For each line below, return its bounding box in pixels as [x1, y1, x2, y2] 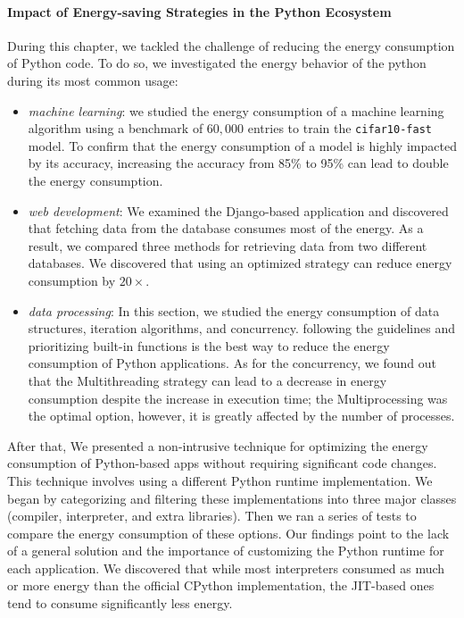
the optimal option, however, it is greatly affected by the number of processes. [28, 406, 455, 425]
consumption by [28, 271, 116, 289]
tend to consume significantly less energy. [7, 594, 233, 613]
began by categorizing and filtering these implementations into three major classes [7, 489, 457, 507]
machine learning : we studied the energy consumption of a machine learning [28, 101, 444, 120]
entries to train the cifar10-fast [247, 119, 432, 138]
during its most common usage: [7, 71, 178, 89]
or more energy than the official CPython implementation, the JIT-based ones [7, 576, 435, 595]
